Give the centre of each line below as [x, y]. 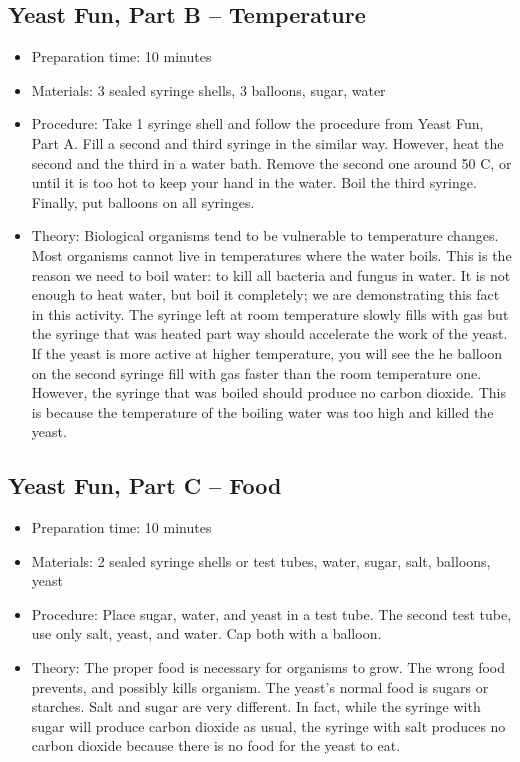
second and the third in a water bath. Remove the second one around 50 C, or [271, 162]
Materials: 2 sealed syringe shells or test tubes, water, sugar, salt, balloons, [261, 560]
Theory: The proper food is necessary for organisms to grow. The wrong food [268, 667]
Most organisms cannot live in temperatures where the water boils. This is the [271, 254]
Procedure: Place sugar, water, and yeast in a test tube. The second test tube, [271, 613]
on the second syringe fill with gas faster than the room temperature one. [256, 372]
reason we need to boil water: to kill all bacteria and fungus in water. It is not [271, 274]
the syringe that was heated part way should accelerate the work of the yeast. [269, 333]
